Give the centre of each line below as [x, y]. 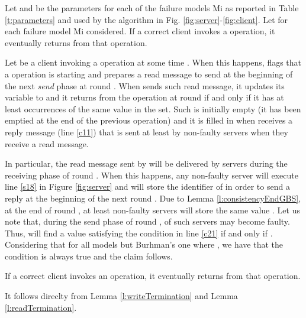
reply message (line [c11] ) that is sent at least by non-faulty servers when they [146, 132]
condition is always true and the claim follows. [89, 256]
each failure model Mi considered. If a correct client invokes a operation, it [140, 31]
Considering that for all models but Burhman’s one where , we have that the [144, 244]
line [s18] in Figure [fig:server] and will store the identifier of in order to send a [147, 186]
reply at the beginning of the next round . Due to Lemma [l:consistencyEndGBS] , [153, 198]
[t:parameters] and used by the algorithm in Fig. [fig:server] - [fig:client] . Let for [146, 19]
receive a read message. [47, 143]
